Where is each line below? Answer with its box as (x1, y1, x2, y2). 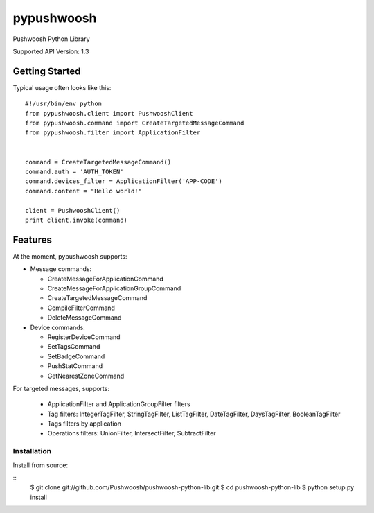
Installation (12, 446, 52, 456)
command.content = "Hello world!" (25, 187, 142, 195)
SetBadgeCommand (47, 352, 105, 360)
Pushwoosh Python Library (12, 35, 90, 43)
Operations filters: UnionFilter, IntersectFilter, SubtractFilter (47, 429, 216, 437)
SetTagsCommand (47, 342, 100, 351)
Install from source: (12, 461, 69, 469)
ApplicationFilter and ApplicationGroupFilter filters (47, 400, 190, 408)
